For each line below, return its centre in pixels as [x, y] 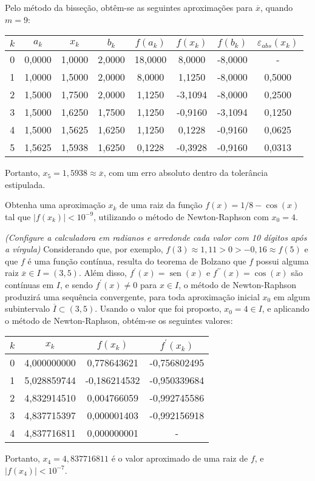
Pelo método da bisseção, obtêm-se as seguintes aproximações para [129, 7]
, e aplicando [286, 308]
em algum [292, 296]
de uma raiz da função [161, 205]
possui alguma [282, 261]
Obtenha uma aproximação [55, 205]
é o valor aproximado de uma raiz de [180, 458]
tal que [18, 216]
